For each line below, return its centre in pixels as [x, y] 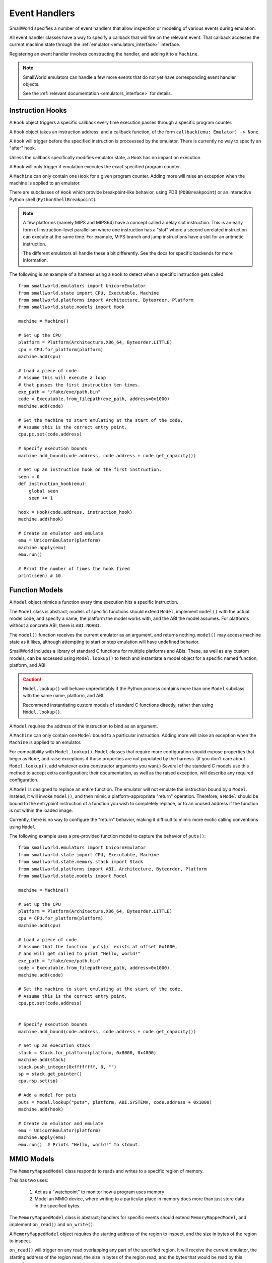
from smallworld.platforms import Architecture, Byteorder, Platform [106, 300]
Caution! [32, 679]
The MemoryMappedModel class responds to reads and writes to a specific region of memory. [107, 1171]
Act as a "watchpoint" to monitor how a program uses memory [99, 1192]
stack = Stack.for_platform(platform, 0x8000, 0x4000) [87, 1053]
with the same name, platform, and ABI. [64, 696]
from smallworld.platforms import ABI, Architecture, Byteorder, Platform [113, 869]
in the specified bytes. [57, 1206]
